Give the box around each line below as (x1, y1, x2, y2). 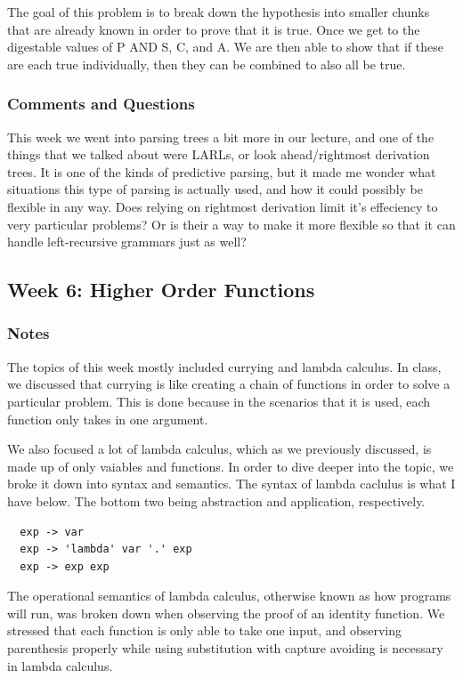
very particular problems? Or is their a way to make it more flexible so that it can (7, 214, 456, 233)
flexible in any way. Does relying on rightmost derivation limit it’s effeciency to (7, 197, 438, 215)
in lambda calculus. (7, 656, 113, 674)
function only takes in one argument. (7, 409, 208, 428)
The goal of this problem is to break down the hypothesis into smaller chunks (7, 3, 430, 20)
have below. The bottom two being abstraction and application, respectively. (7, 491, 426, 510)
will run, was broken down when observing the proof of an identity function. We (7, 603, 445, 622)
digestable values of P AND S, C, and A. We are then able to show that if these (7, 37, 443, 56)
